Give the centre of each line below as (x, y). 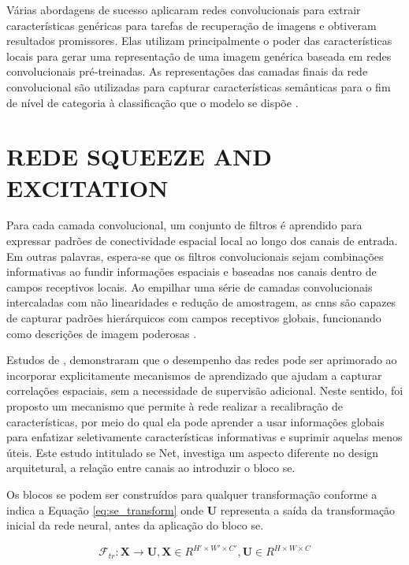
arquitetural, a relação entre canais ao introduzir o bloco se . (151, 468)
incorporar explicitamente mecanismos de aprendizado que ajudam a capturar (194, 375)
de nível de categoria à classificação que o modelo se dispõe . (152, 102)
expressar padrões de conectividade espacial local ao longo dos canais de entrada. (202, 241)
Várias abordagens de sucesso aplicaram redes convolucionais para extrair (184, 9)
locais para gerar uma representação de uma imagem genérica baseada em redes (199, 56)
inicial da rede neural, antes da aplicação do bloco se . (135, 525)
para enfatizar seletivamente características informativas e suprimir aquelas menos (204, 437)
